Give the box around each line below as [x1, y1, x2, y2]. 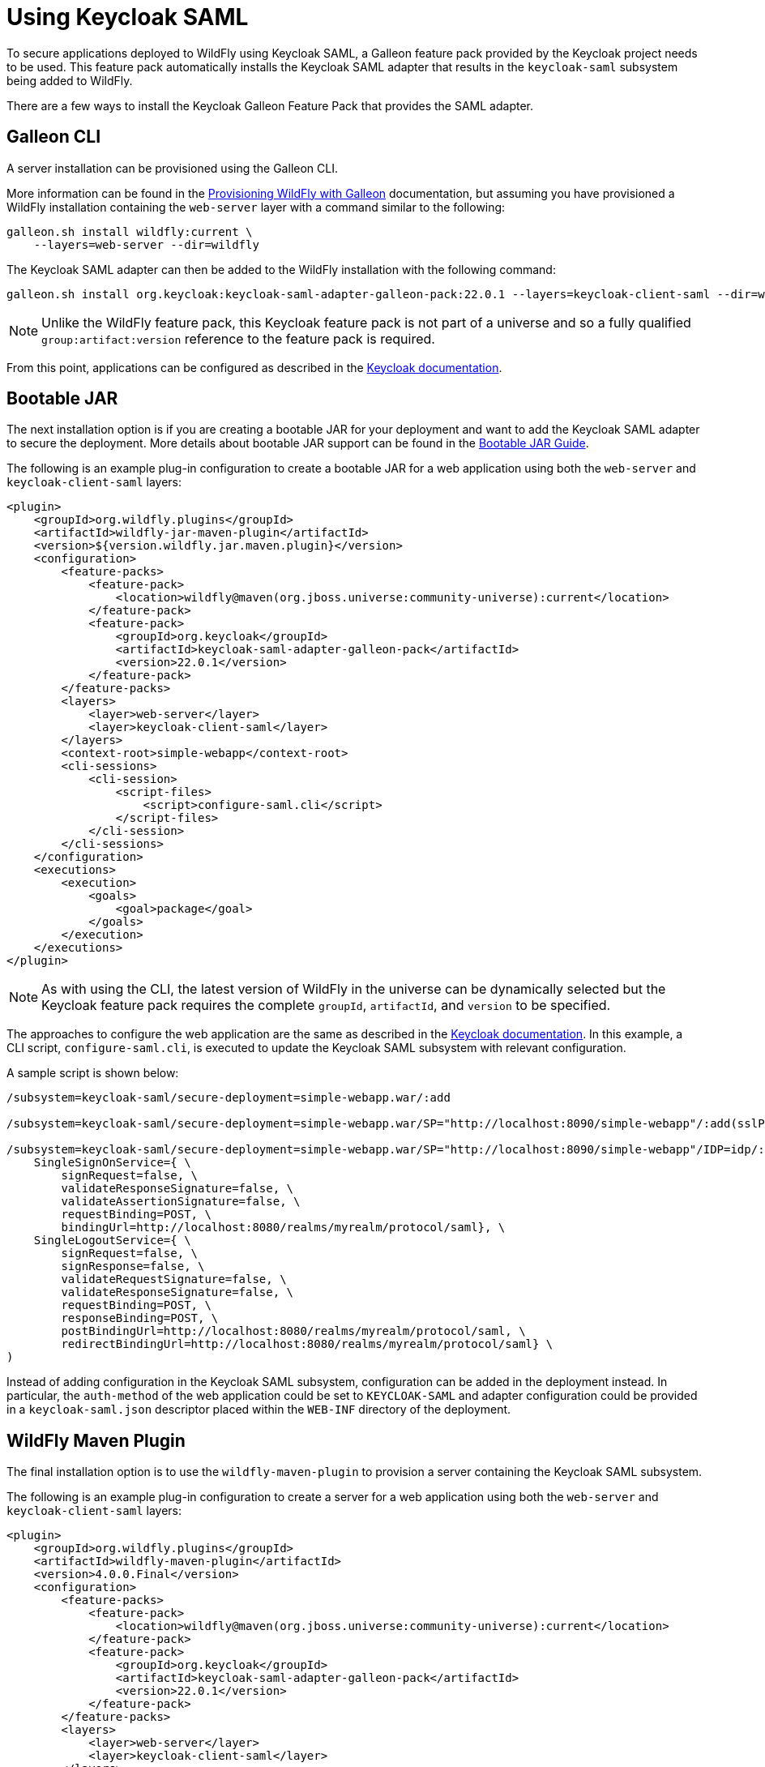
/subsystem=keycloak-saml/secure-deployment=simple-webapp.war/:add [6, 1091, 451, 1105]
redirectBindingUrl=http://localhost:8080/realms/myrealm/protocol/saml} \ [61, 1337, 553, 1351]
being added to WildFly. [6, 73, 133, 88]
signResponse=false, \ [61, 1260, 205, 1273]
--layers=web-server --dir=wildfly [33, 237, 259, 251]
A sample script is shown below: [6, 1066, 179, 1080]
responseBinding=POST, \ [61, 1311, 219, 1325]
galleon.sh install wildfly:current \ [6, 225, 253, 238]
